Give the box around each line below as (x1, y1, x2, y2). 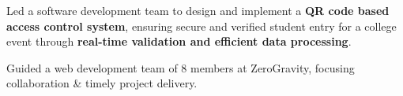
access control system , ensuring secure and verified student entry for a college (6, 17, 397, 34)
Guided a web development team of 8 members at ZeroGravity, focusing (6, 59, 355, 76)
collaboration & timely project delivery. (6, 75, 198, 91)
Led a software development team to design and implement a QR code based (6, 2, 390, 18)
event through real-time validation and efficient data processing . (6, 33, 352, 50)
